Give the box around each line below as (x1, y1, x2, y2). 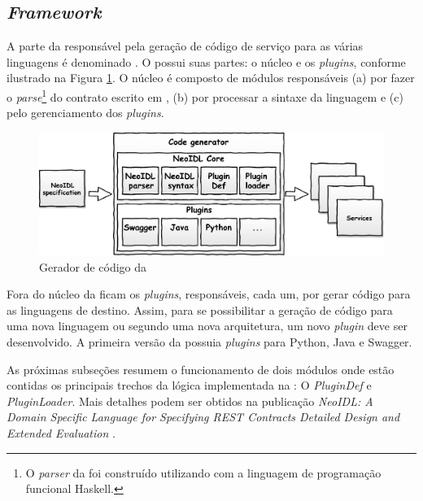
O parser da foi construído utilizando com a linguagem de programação (25, 464, 382, 481)
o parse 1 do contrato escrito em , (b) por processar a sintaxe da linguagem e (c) (7, 85, 403, 105)
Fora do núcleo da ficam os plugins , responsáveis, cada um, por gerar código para (7, 285, 411, 303)
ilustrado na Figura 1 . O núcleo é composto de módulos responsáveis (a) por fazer (7, 69, 415, 86)
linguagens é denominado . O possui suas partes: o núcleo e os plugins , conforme (7, 53, 406, 70)
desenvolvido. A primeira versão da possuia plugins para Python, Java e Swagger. (7, 333, 412, 351)
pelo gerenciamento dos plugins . (7, 104, 164, 121)
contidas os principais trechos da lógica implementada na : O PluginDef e (7, 377, 372, 394)
